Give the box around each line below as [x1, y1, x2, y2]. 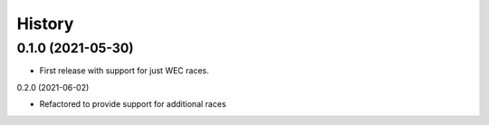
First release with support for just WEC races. [39, 65, 209, 76]
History [16, 14, 74, 34]
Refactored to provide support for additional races [39, 99, 226, 110]
